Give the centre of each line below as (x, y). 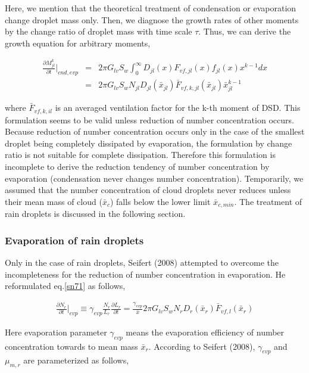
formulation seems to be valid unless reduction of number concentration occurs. (149, 119)
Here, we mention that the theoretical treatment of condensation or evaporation (151, 8)
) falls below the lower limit (160, 201)
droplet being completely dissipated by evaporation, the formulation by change (149, 143)
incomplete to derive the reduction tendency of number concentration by (137, 166)
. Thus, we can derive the (245, 31)
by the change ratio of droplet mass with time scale (99, 31)
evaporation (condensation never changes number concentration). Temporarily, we (154, 178)
